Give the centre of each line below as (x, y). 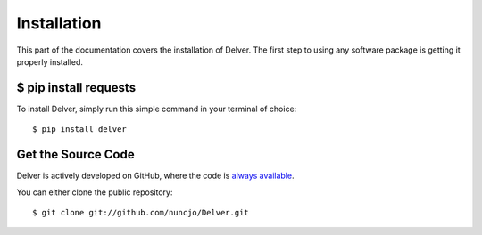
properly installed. (50, 61)
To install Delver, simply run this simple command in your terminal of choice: (157, 109)
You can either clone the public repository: (95, 192)
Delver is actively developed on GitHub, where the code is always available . (155, 176)
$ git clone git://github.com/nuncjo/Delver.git (141, 212)
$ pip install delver (79, 130)
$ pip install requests (76, 88)
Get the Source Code (75, 154)
